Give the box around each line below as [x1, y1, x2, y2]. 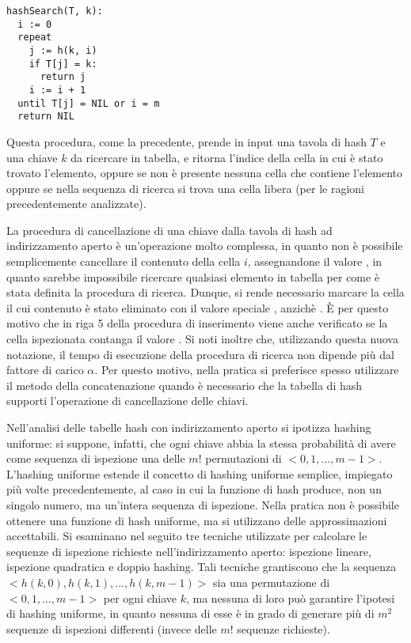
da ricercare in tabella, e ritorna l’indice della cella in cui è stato [70, 149, 383, 165]
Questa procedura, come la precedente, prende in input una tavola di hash [6, 133, 367, 149]
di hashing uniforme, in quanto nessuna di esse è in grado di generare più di [6, 605, 375, 622]
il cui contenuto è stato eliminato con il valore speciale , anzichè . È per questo [6, 299, 389, 316]
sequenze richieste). [237, 620, 330, 637]
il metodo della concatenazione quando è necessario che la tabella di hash [6, 376, 363, 393]
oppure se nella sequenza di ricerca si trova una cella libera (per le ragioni [6, 180, 364, 196]
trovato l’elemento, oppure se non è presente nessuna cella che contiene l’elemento [6, 165, 403, 181]
